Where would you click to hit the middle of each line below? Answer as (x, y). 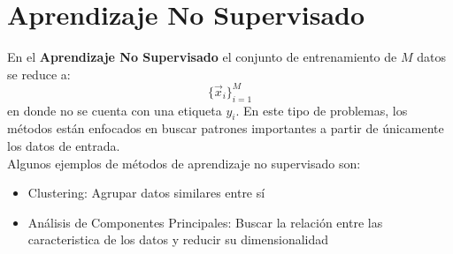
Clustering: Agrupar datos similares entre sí (146, 193)
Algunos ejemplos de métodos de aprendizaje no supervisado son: (184, 163)
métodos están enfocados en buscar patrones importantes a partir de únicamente (226, 128)
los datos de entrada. (64, 146)
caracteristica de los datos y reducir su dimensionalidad (178, 239)
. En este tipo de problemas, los (322, 110)
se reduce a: (39, 74)
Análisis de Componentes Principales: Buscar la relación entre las (205, 222)
